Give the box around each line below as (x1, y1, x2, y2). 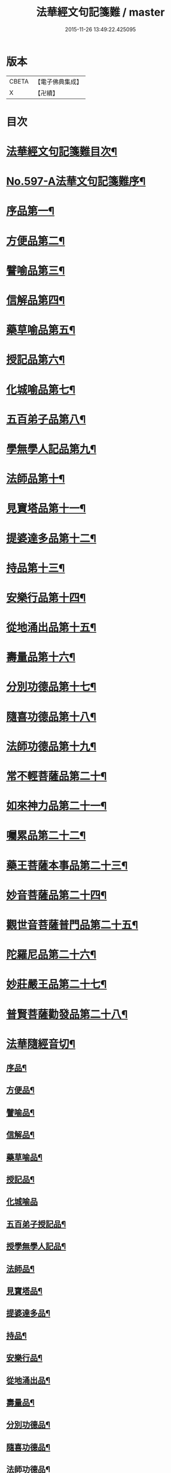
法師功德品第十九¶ (6, 740, 97, 753)
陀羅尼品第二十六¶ (6, 948, 97, 962)
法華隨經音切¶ (6, 1037, 76, 1051)
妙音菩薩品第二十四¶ (6, 888, 107, 902)
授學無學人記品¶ (6, 1242, 66, 1252)
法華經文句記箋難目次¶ (6, 145, 118, 159)
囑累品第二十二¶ (6, 829, 86, 843)
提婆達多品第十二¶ (6, 531, 97, 545)
